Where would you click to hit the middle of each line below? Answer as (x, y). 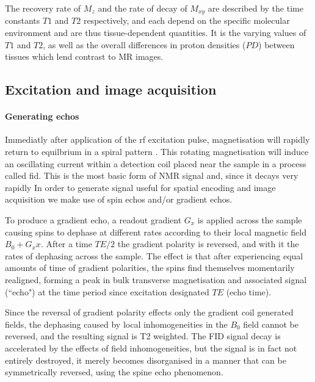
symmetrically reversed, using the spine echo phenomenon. (114, 372)
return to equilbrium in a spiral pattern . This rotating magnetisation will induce (157, 151)
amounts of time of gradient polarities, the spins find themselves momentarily (150, 268)
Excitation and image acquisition (111, 89)
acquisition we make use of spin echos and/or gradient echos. (119, 199)
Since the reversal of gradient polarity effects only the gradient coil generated (149, 312)
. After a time (66, 244)
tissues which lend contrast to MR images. (84, 56)
